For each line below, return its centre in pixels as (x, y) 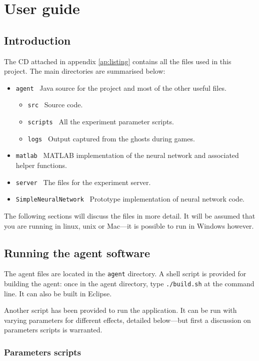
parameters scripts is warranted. (53, 330)
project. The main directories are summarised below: (85, 71)
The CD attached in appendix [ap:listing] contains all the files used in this (118, 61)
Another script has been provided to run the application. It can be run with (120, 310)
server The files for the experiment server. (83, 182)
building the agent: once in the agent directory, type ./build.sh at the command (129, 283)
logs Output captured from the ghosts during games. (111, 138)
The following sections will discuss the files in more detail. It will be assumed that (130, 215)
